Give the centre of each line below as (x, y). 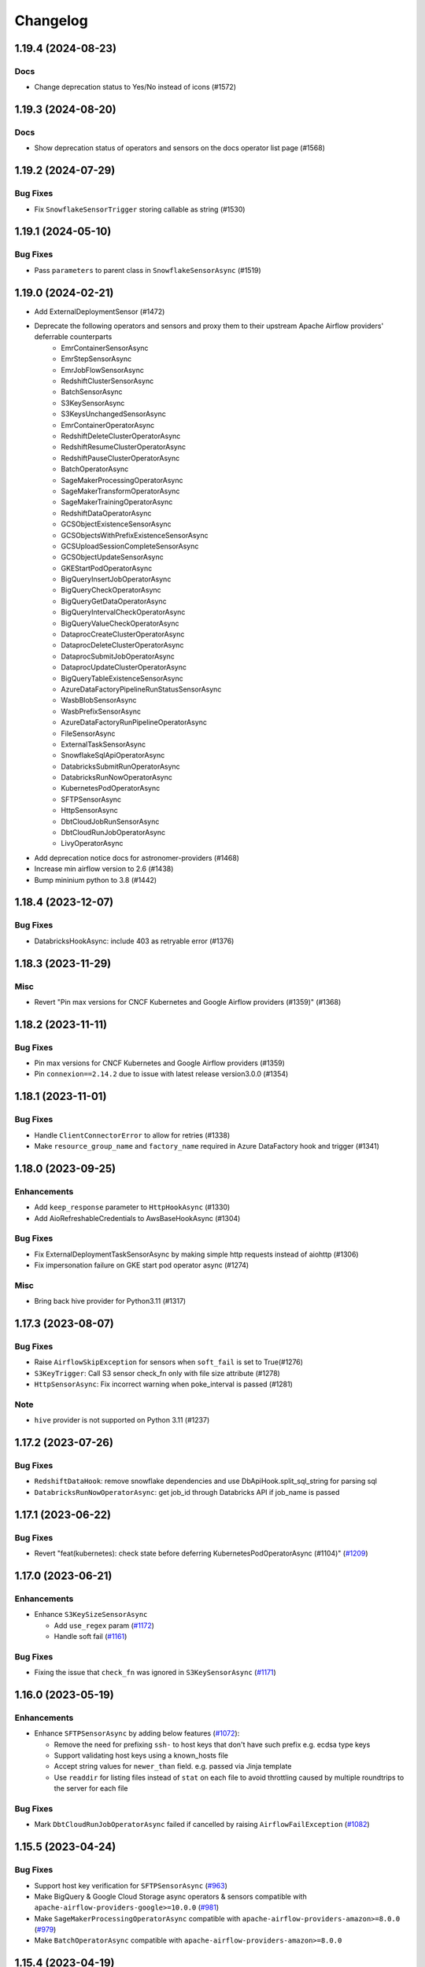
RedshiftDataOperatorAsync (106, 513)
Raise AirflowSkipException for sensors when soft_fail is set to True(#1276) (168, 1362)
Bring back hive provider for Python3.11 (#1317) (110, 1301)
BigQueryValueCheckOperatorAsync (120, 623)
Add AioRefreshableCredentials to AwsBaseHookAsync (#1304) (137, 1218)
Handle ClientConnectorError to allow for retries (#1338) (132, 1135)
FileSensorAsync (88, 733)
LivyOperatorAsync (92, 843)
